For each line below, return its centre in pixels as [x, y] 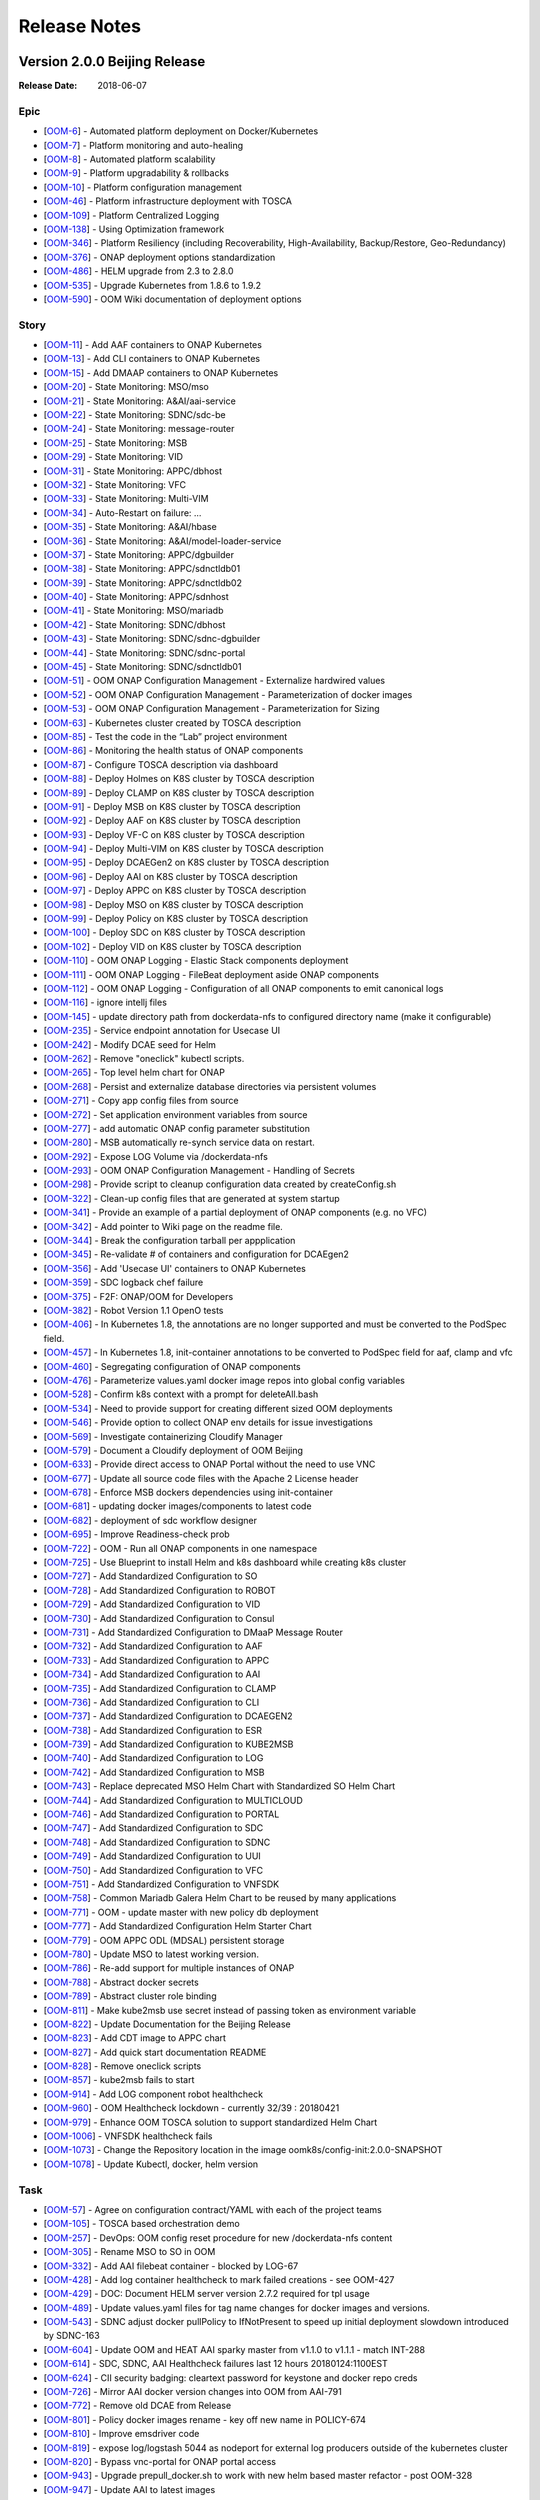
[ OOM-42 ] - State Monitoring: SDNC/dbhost [134, 624]
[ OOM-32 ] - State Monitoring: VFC [115, 484]
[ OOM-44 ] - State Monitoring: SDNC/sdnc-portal [144, 652]
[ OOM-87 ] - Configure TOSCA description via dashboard [161, 764]
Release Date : [48, 86]
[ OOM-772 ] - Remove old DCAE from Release [137, 2406]
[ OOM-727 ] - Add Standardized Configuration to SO [150, 1576]
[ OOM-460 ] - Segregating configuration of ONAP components [172, 1366]
